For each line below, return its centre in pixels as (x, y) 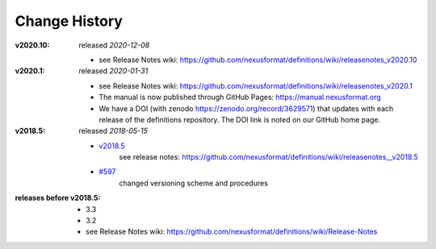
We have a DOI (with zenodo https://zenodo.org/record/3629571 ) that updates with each (246, 108)
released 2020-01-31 (113, 71)
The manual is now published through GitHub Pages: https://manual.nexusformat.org (240, 98)
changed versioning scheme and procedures (193, 183)
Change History (69, 21)
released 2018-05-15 (113, 131)
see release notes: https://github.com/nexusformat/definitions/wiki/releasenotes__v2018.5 (269, 157)
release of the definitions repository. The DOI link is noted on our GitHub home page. (240, 119)
